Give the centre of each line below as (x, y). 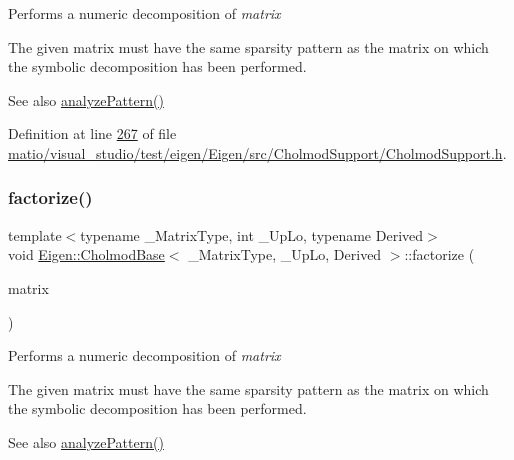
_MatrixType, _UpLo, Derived (285, 254)
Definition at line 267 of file (92, 133)
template (35, 234)
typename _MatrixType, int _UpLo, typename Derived (252, 234)
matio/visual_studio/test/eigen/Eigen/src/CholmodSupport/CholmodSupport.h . (257, 152)
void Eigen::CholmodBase (86, 254)
